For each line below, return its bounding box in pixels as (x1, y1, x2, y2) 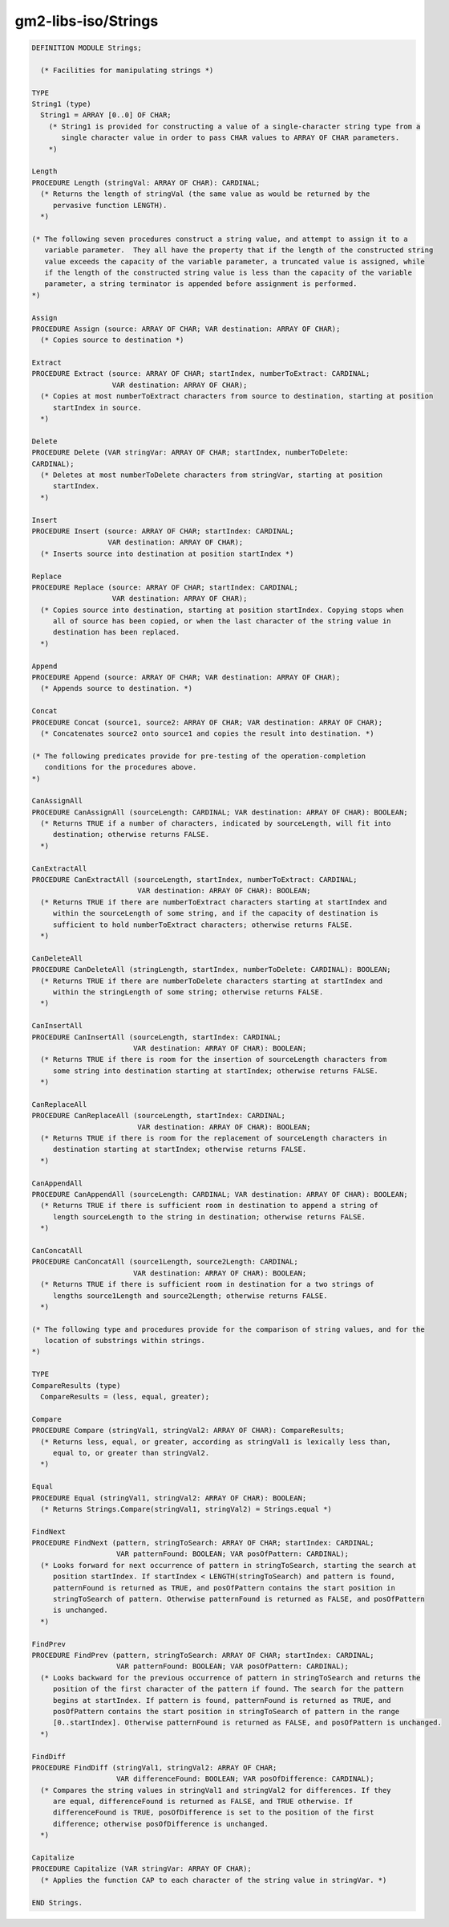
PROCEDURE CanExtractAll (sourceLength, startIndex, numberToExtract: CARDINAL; (31, 876, 358, 884)
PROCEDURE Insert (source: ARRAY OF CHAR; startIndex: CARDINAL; (31, 526, 294, 536)
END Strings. (31, 1898, 83, 1907)
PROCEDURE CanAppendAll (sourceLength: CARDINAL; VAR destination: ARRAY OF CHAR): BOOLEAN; (31, 1190, 408, 1198)
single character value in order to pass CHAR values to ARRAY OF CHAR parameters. (61, 133, 400, 142)
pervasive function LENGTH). (52, 201, 168, 210)
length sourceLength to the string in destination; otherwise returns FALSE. (52, 1212, 366, 1221)
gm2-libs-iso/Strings (14, 12, 159, 30)
